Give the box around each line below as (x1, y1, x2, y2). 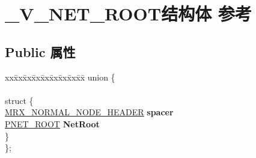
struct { (5, 94, 34, 106)
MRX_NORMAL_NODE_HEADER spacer (5, 106, 174, 118)
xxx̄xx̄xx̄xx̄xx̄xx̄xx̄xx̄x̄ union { (5, 70, 115, 83)
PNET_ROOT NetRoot (5, 117, 100, 130)
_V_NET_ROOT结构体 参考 (5, 1, 252, 26)
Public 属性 (5, 42, 76, 61)
